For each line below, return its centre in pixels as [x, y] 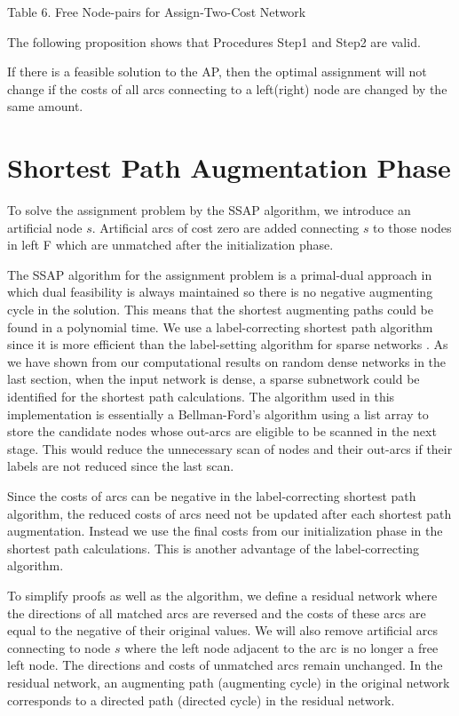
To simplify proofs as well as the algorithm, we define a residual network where [222, 595]
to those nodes [412, 227]
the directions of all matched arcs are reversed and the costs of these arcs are [217, 613]
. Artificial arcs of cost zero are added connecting [226, 227]
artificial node [45, 227]
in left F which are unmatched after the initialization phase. [170, 245]
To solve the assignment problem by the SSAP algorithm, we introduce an [209, 210]
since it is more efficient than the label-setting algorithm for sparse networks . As [228, 344]
